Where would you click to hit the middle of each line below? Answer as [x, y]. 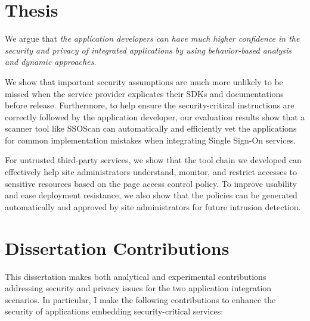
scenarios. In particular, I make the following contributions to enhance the [140, 299]
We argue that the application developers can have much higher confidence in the [152, 38]
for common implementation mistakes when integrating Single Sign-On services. [151, 140]
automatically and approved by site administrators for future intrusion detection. [153, 206]
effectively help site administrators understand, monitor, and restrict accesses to [151, 172]
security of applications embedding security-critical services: [114, 311]
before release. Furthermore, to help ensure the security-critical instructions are [150, 105]
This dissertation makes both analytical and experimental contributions [136, 276]
